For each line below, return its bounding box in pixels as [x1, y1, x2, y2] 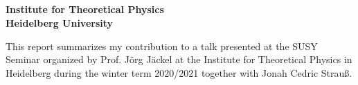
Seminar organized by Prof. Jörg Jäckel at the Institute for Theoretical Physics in [6, 52, 352, 66]
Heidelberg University [6, 15, 114, 29]
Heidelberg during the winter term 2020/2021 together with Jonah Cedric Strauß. [6, 65, 352, 80]
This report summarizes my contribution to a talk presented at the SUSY [6, 38, 318, 53]
